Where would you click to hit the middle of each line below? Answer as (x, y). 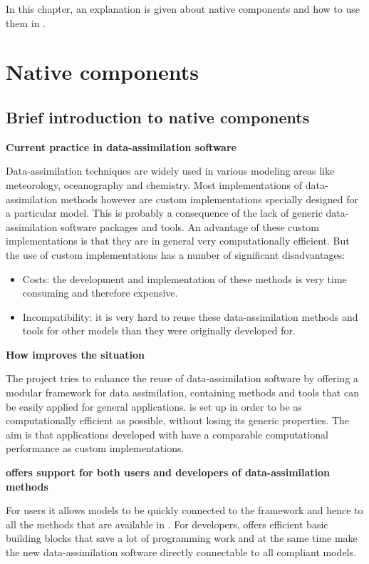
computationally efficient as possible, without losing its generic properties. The (178, 420)
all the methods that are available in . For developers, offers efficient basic (167, 524)
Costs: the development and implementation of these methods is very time (184, 278)
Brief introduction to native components (158, 117)
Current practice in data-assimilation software (121, 147)
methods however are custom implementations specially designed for (209, 199)
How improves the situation (75, 354)
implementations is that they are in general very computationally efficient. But (178, 241)
